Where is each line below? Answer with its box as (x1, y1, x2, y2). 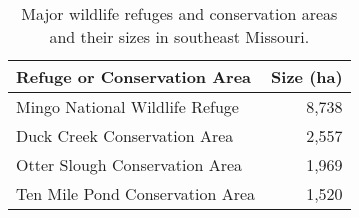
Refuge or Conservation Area (16, 65, 252, 88)
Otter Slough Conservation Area (16, 153, 243, 176)
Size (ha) (271, 65, 343, 88)
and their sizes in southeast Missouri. (49, 25, 310, 48)
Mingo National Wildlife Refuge (16, 95, 239, 118)
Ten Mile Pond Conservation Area (16, 182, 256, 205)
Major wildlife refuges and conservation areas (21, 2, 338, 25)
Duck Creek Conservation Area (16, 124, 234, 147)
